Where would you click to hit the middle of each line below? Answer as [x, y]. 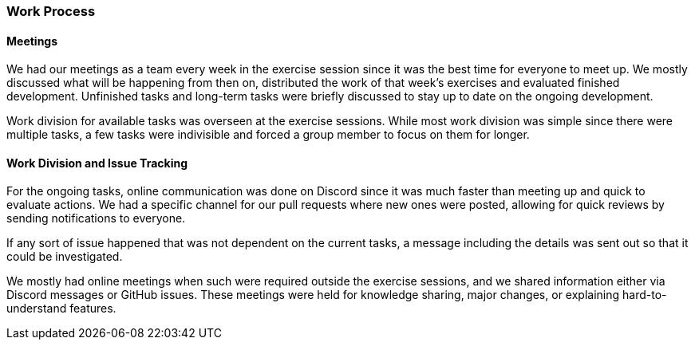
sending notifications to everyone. [96, 218]
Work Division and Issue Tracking [97, 163]
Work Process [51, 11]
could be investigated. [65, 257]
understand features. [61, 309]
